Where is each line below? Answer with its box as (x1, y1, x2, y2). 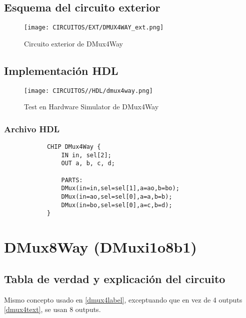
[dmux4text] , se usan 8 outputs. (4, 304, 101, 315)
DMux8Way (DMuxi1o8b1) (4, 237, 197, 257)
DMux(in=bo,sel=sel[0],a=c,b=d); (61, 201, 172, 209)
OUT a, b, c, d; (61, 160, 115, 167)
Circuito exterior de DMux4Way (24, 38, 123, 48)
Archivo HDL (4, 122, 60, 135)
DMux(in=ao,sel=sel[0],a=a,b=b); (61, 193, 172, 201)
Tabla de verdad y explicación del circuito (4, 271, 225, 286)
